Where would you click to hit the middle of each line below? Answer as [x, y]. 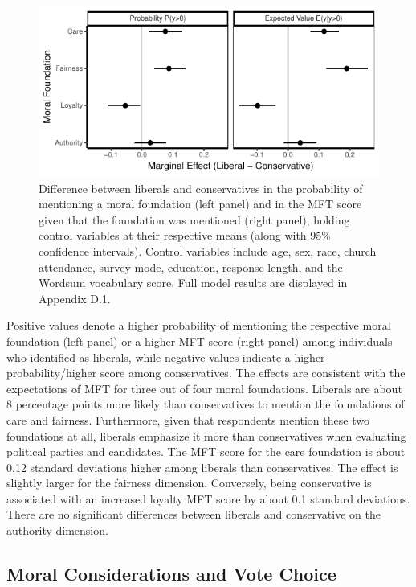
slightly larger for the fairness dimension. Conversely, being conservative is [189, 483]
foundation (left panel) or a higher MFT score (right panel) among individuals [200, 341]
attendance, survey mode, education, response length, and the [191, 267]
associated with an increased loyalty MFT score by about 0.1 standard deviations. [208, 498]
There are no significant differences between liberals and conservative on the [194, 514]
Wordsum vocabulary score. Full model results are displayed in [193, 283]
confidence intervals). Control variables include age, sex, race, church [208, 250]
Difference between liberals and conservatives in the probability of [201, 188]
